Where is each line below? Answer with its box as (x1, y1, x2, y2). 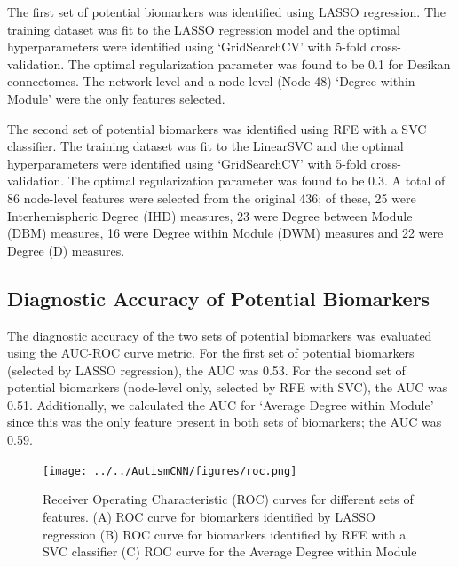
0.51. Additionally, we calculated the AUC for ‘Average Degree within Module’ (7, 395, 434, 413)
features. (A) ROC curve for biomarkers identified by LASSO (43, 507, 375, 525)
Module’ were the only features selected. (7, 89, 225, 107)
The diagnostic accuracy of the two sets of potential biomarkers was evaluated (7, 326, 432, 344)
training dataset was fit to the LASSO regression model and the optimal (7, 20, 400, 38)
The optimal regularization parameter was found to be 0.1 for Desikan (67, 54, 451, 73)
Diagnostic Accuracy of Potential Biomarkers (7, 284, 430, 311)
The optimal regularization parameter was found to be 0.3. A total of (67, 171, 446, 190)
